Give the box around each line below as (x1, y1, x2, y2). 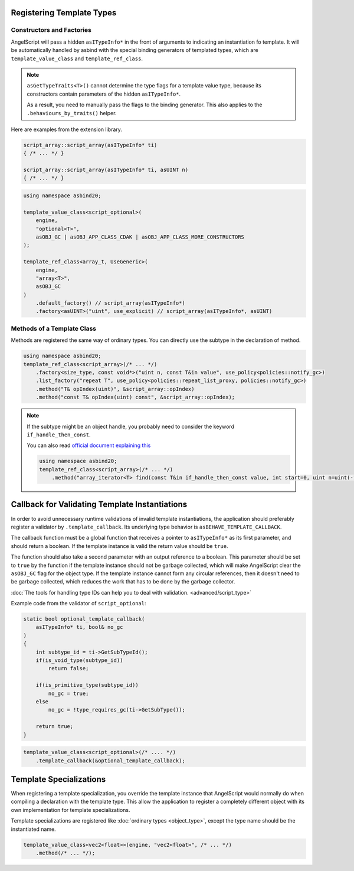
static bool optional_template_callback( (23, 616, 145, 622)
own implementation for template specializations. (11, 806, 130, 813)
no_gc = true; (48, 690, 89, 697)
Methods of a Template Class (11, 324, 97, 332)
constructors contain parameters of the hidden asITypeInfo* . (27, 90, 181, 97)
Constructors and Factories (11, 26, 91, 34)
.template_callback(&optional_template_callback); (35, 757, 185, 764)
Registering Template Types (11, 8, 117, 18)
